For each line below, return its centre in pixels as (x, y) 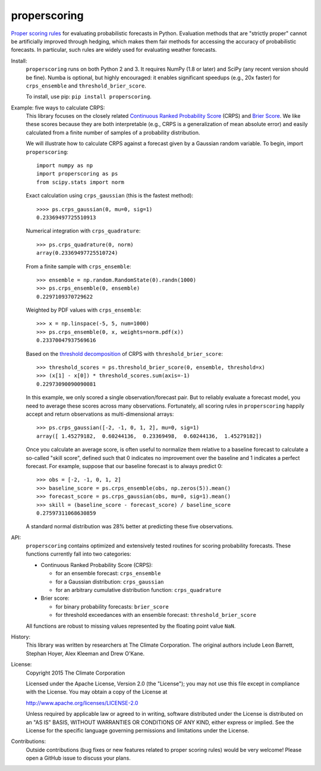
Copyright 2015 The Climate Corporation (75, 673)
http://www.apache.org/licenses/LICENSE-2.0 (82, 703)
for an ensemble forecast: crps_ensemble (108, 573)
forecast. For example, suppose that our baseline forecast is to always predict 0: (124, 466)
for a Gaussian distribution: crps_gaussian (110, 582)
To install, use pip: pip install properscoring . (89, 97)
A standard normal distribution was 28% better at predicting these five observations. (130, 526)
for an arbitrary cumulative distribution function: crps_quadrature (139, 590)
